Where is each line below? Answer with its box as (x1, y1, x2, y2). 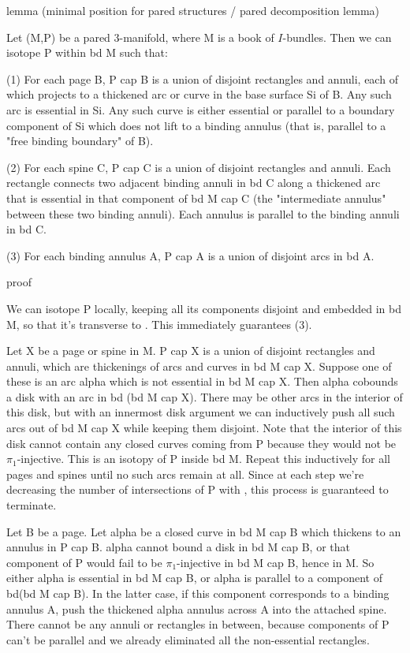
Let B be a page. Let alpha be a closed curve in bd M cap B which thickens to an (6, 523, 401, 539)
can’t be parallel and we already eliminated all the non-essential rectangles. (6, 631, 370, 647)
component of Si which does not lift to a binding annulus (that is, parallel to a (6, 117, 386, 133)
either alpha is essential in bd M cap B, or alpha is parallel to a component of (6, 569, 383, 586)
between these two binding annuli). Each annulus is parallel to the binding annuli (6, 205, 400, 222)
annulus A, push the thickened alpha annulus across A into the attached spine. (6, 600, 387, 617)
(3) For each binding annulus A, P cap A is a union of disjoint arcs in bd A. (6, 247, 375, 263)
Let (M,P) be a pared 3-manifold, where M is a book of (6, 28, 274, 45)
